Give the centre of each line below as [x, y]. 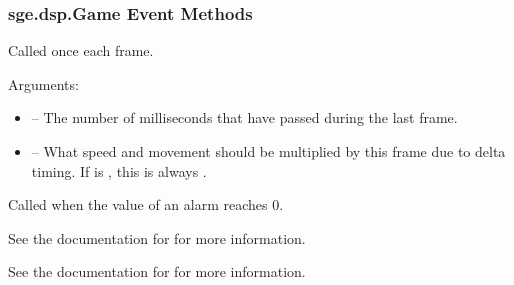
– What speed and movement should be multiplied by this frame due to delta [268, 151]
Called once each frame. [81, 50]
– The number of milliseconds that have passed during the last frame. [244, 117]
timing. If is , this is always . [119, 170]
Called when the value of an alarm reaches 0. [146, 204]
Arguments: [43, 83]
